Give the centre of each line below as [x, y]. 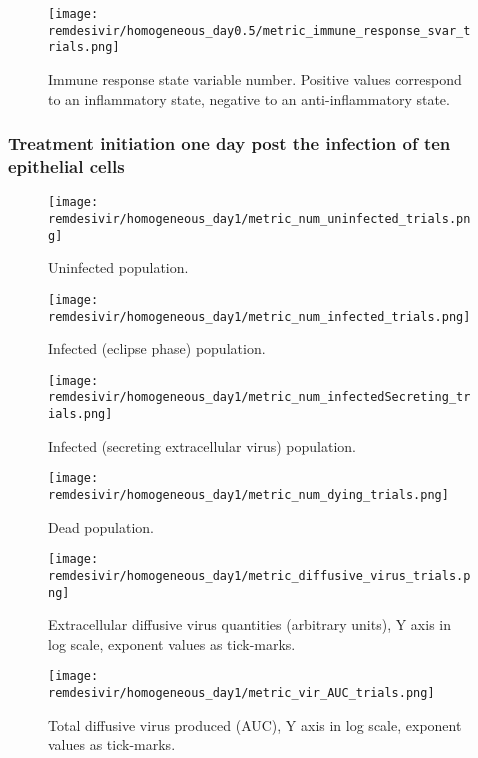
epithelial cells [66, 166]
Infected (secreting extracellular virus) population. [202, 445]
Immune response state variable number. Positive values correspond [255, 78]
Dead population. [101, 526]
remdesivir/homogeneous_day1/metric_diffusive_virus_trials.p [259, 575]
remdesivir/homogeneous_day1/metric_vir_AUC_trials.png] [241, 693]
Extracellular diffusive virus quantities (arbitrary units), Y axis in [249, 624]
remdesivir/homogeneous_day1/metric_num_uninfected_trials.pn [259, 218]
